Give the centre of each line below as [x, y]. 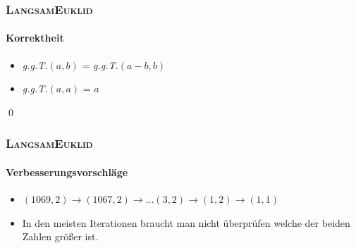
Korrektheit [35, 38]
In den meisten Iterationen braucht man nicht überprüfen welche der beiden [186, 222]
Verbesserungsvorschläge [67, 172]
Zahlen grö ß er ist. [60, 236]
